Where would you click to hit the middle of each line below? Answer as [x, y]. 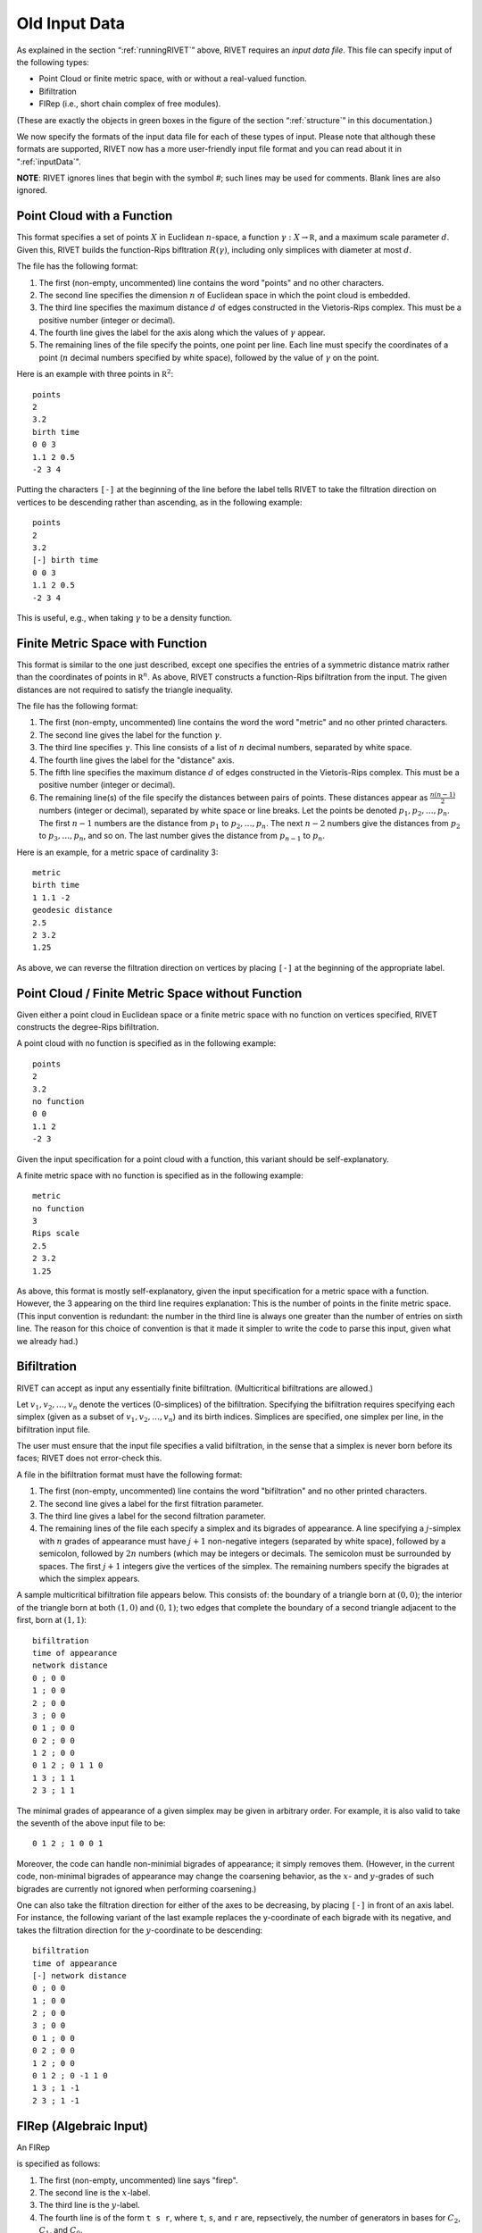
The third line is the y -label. [89, 2205]
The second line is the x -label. [95, 2192]
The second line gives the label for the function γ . [130, 735]
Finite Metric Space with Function [112, 643]
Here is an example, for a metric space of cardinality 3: [117, 852]
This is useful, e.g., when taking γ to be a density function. [124, 617]
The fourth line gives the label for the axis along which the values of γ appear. [182, 333]
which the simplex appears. [89, 1578]
